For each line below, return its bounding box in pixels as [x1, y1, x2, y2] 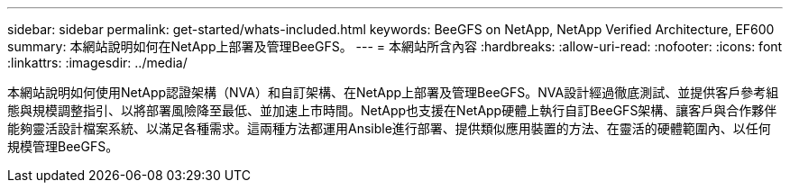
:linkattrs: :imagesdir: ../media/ [7, 55, 188, 70]
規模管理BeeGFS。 [7, 139, 119, 154]
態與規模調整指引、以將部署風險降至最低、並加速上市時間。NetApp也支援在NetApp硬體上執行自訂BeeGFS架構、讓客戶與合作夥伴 [7, 103, 777, 118]
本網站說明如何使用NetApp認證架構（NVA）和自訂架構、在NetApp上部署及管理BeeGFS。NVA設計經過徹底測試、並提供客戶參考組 [7, 85, 779, 100]
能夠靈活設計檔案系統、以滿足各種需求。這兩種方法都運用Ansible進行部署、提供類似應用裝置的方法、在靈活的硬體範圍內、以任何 [7, 121, 771, 136]
